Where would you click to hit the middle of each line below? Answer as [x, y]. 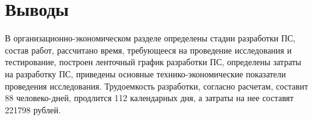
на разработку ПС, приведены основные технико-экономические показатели [146, 73]
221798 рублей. [33, 109]
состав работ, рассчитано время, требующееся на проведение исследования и [148, 50]
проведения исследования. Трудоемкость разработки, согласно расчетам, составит [156, 86]
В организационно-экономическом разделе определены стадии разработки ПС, [150, 38]
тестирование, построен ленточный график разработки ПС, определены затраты [153, 62]
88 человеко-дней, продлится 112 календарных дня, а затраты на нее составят [149, 98]
